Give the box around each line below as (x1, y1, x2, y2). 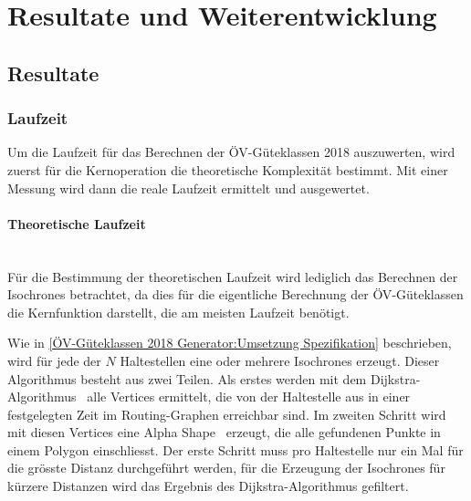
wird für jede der (7, 350, 101, 370)
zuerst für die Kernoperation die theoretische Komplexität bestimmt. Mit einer (7, 160, 448, 179)
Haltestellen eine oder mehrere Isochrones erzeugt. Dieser (120, 350, 440, 370)
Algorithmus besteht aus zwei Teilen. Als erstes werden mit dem (7, 369, 367, 388)
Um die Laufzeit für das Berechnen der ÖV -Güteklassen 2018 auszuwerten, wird (7, 142, 455, 162)
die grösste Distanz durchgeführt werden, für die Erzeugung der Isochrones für (7, 458, 445, 477)
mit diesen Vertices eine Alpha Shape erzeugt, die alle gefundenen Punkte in (7, 423, 441, 442)
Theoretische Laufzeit (7, 214, 146, 233)
